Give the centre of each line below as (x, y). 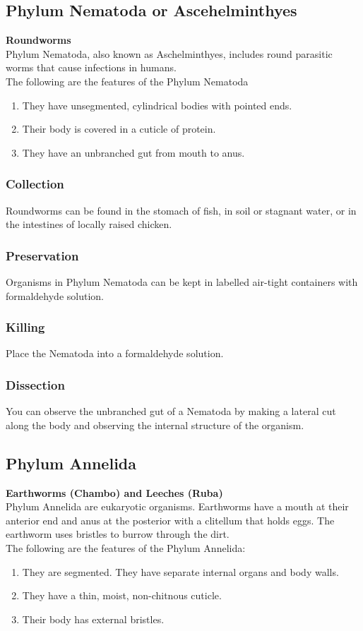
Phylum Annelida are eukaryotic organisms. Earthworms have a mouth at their (177, 506)
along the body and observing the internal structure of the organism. (155, 425)
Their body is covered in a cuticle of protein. (119, 129)
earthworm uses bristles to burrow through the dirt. (118, 534)
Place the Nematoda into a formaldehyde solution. (115, 353)
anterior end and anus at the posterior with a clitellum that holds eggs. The (170, 520)
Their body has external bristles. (93, 619)
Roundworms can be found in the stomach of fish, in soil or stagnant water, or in (181, 210)
